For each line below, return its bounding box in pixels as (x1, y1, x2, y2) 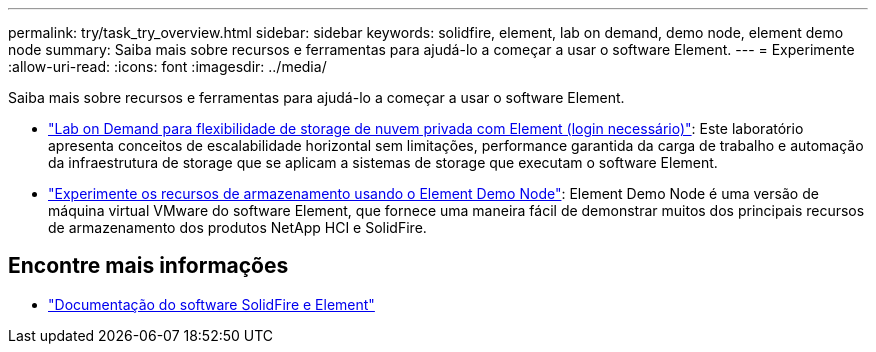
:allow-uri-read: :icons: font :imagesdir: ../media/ (8, 58, 327, 75)
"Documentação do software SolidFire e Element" (48, 295, 375, 313)
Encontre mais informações (8, 253, 289, 279)
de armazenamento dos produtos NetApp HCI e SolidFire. (48, 219, 427, 236)
